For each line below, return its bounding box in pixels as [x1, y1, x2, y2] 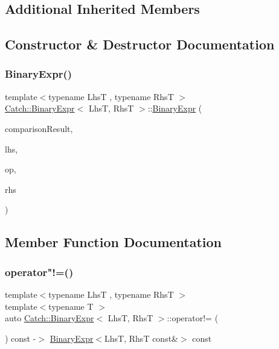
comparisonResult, [5, 122, 73, 134]
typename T [48, 300, 94, 312]
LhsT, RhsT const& [104, 332, 179, 344]
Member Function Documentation [5, 233, 222, 251]
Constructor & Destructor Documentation [5, 35, 275, 54]
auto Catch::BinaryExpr [5, 312, 94, 324]
